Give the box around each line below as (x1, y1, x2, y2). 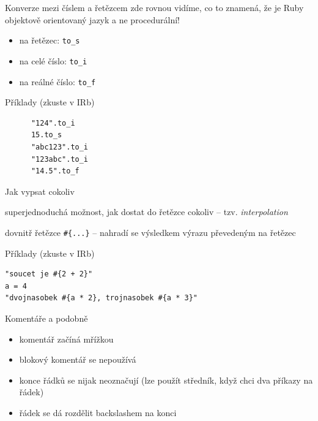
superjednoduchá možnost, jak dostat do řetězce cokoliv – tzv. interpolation (5, 205, 288, 218)
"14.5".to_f (31, 167, 79, 176)
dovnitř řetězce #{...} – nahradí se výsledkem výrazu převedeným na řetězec (5, 226, 296, 238)
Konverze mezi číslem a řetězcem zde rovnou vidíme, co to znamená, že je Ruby (5, 1, 304, 13)
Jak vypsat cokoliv (5, 184, 75, 197)
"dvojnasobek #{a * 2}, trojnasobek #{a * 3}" (5, 294, 198, 303)
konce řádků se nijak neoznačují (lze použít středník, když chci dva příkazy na (19, 373, 313, 386)
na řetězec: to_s (19, 34, 80, 47)
